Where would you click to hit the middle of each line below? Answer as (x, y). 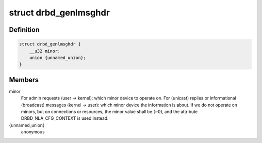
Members (24, 80)
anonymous (33, 132)
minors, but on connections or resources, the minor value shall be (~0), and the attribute (109, 112)
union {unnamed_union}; (57, 57)
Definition (24, 30)
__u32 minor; (45, 51)
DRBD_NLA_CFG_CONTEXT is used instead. (65, 118)
